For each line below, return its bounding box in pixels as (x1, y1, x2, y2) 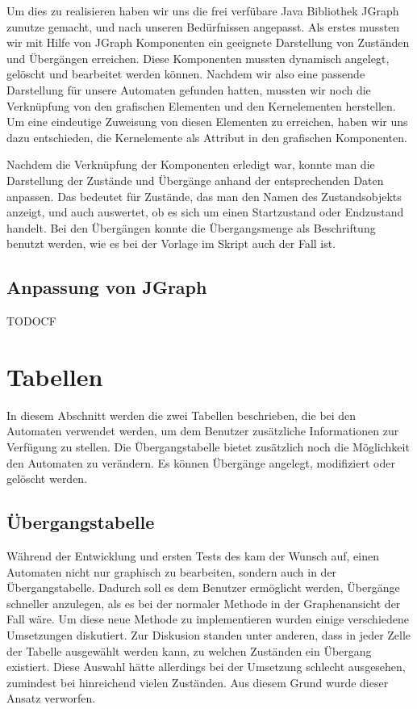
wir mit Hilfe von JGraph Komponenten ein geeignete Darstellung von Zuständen (6, 34, 410, 51)
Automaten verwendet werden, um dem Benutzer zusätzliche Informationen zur (6, 422, 399, 439)
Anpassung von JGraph (6, 275, 207, 300)
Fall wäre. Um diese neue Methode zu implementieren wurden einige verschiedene (6, 610, 410, 627)
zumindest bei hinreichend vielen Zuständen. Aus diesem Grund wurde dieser (6, 673, 389, 690)
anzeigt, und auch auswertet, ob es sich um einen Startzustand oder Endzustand (6, 203, 404, 220)
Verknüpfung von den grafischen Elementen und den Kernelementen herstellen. (6, 97, 396, 114)
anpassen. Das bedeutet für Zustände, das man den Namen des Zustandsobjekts (6, 187, 402, 204)
